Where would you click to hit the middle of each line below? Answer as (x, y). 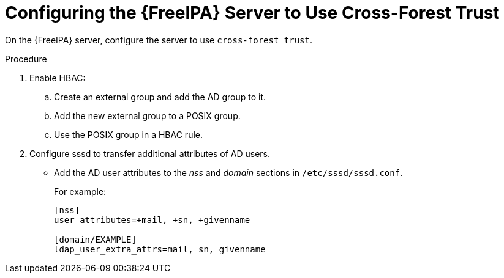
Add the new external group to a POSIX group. (147, 115)
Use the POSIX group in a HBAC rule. (128, 134)
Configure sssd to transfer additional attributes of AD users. (150, 153)
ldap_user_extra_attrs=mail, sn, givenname (160, 249)
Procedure (26, 59)
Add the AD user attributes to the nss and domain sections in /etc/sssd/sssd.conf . (228, 172)
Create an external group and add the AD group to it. (160, 97)
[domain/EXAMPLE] (95, 239)
